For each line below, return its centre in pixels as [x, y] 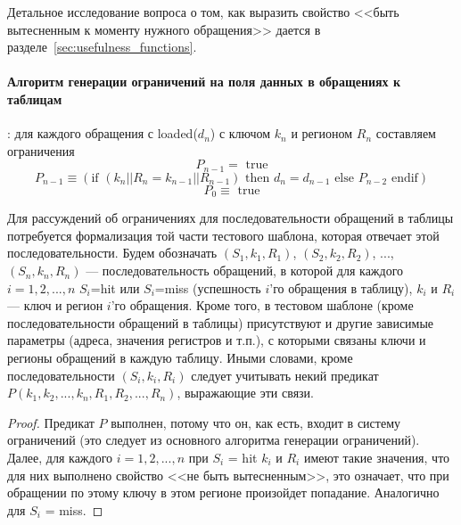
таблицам [35, 98]
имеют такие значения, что [377, 457]
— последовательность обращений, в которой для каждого [245, 271]
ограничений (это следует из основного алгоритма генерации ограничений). [214, 440]
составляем [406, 133]
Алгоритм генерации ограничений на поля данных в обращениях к [204, 82]
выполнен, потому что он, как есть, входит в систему [255, 422]
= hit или [115, 287]
